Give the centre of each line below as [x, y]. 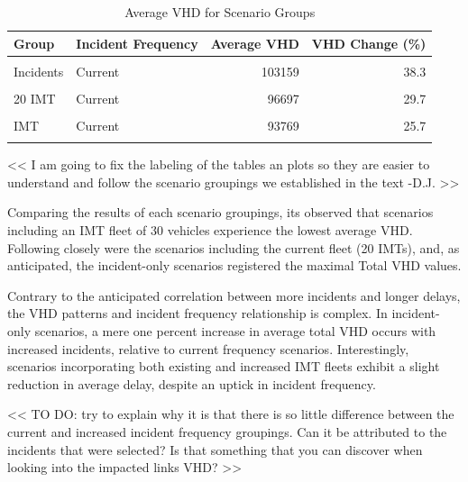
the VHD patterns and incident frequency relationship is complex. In [197, 313]
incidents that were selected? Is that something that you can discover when [215, 449]
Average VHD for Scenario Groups [220, 12]
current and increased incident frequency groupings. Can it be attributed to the [227, 431]
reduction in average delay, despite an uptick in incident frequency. [192, 383]
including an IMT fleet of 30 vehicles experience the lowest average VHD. [210, 230]
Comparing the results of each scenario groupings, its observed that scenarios [220, 212]
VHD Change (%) [369, 43]
